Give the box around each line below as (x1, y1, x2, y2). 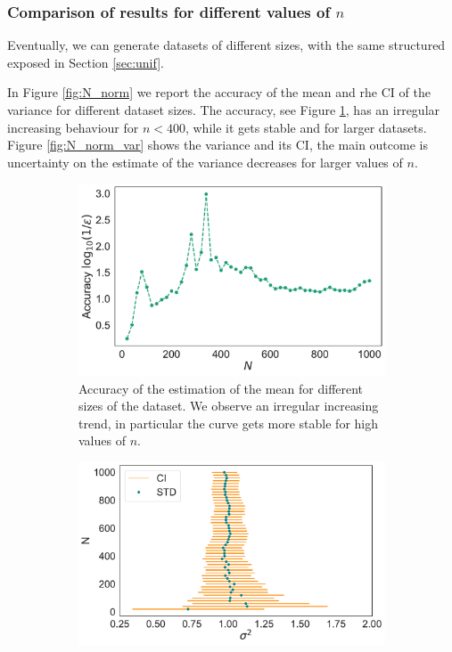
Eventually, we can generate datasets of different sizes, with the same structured (7, 36, 446, 54)
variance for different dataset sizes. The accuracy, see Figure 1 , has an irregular (7, 101, 440, 118)
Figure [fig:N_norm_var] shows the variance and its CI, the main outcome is (7, 135, 428, 154)
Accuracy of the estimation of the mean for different (78, 379, 364, 397)
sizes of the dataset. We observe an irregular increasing (78, 396, 379, 415)
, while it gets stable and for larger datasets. (185, 118, 427, 136)
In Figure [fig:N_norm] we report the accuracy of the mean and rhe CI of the (7, 83, 431, 102)
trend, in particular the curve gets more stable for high (78, 413, 379, 432)
